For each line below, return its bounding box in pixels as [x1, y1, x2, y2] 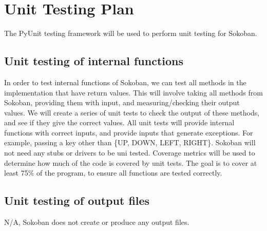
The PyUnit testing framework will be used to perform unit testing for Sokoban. [4, 28, 257, 38]
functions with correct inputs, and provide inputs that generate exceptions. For [4, 127, 253, 138]
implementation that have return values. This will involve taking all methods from [4, 87, 263, 98]
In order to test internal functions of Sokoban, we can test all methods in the [4, 76, 246, 87]
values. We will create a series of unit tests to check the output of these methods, [4, 107, 260, 118]
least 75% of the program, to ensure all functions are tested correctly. [4, 167, 222, 178]
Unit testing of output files [4, 192, 150, 208]
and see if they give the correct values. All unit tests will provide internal [4, 117, 235, 128]
